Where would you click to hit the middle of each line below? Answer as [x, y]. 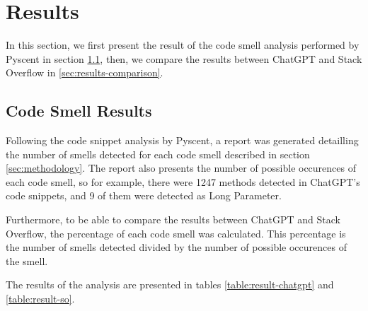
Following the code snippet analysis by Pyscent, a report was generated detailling [182, 140]
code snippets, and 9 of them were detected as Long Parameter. [144, 195]
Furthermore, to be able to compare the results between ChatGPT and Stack [173, 219]
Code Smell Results [79, 111]
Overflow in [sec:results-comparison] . [85, 72]
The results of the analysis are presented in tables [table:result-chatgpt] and [170, 284]
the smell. [27, 260]
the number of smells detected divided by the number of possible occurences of [176, 247]
